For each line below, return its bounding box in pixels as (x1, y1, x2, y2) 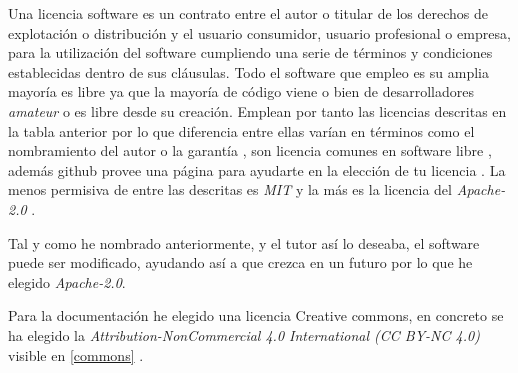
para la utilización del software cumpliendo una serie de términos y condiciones (8, 42, 493, 63)
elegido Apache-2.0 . (8, 271, 126, 292)
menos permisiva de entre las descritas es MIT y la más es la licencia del (8, 179, 452, 200)
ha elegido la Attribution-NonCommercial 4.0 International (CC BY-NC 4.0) (8, 324, 480, 345)
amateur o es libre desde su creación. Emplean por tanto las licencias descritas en (8, 100, 507, 121)
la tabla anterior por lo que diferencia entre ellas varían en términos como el (8, 120, 475, 141)
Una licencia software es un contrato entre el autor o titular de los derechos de (8, 3, 488, 23)
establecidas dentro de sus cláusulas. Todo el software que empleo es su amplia (8, 61, 489, 82)
